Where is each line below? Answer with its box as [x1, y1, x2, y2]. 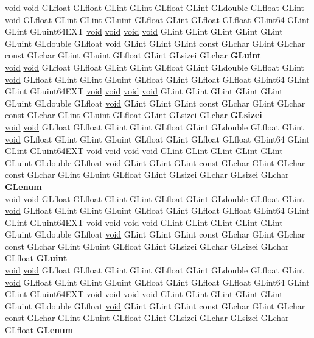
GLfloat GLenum [5, 323, 74, 336]
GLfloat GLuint [5, 252, 68, 264]
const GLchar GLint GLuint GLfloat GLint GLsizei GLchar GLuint [5, 49, 262, 62]
